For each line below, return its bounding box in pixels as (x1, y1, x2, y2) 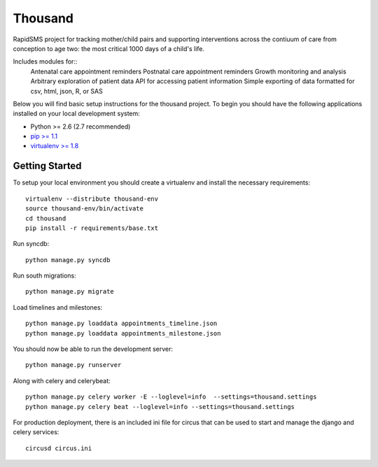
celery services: (13, 428, 59, 436)
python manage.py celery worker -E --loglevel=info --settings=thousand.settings (25, 393, 317, 401)
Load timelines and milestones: (13, 303, 103, 311)
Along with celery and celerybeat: (13, 376, 111, 385)
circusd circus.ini (25, 444, 92, 452)
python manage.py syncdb (25, 256, 111, 264)
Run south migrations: (13, 271, 76, 280)
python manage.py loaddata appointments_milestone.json (25, 329, 221, 337)
